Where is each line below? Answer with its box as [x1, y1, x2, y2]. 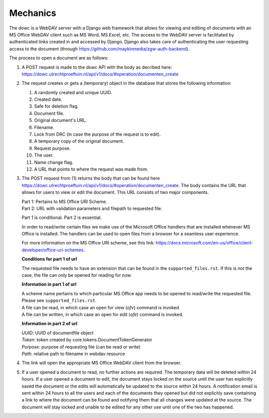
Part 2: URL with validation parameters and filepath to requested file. [21, 205, 162, 211]
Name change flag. [34, 159, 73, 165]
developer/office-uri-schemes [21, 247, 84, 253]
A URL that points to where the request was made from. [34, 166, 148, 172]
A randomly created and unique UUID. [34, 89, 112, 95]
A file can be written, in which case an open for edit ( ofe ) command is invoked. [21, 312, 184, 317]
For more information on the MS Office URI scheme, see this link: [21, 240, 155, 246]
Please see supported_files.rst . [21, 297, 97, 304]
